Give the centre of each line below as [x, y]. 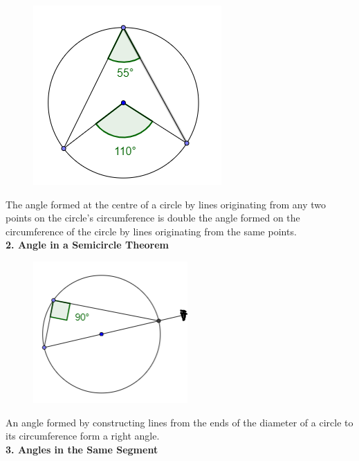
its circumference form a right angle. [83, 436]
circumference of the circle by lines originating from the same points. [151, 231]
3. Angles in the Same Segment [82, 449]
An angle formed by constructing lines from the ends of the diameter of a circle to [179, 422]
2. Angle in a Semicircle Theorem [88, 245]
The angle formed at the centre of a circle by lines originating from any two [166, 204]
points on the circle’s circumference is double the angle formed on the [153, 218]
